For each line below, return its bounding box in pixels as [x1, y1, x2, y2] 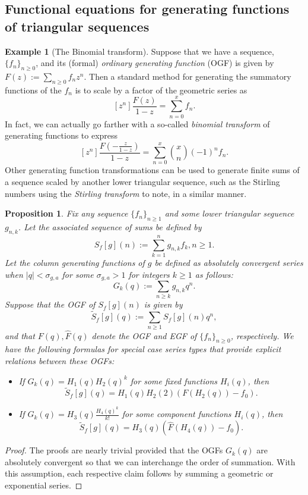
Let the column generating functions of [5, 256, 145, 268]
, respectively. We [230, 329, 294, 342]
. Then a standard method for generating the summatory [84, 70, 291, 82]
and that [5, 329, 35, 342]
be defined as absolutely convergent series [154, 256, 303, 268]
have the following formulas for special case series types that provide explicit [5, 343, 281, 355]
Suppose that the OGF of [5, 298, 96, 311]
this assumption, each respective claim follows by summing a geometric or [5, 467, 274, 480]
